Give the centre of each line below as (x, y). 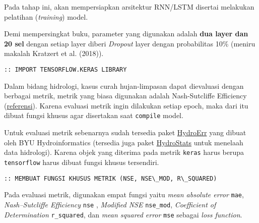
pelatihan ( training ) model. (46, 16)
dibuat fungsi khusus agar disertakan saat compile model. (94, 115)
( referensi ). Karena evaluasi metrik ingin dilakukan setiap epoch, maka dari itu (126, 105)
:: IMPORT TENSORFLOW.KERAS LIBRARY (66, 69)
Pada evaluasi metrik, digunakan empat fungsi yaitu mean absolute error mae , (124, 194)
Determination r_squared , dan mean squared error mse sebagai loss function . (123, 214)
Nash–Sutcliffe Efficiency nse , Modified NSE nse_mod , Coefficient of (110, 204)
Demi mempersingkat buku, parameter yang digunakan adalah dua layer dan (126, 34)
